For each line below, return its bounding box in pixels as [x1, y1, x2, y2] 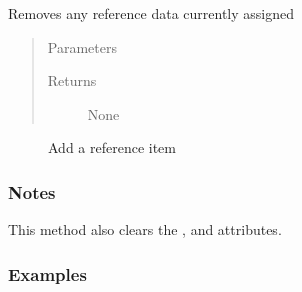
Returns [47, 70, 97, 91]
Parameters [47, 36, 117, 57]
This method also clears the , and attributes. [8, 219, 282, 240]
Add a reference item [48, 137, 177, 158]
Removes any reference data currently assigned [8, 3, 294, 23]
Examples [8, 261, 87, 286]
